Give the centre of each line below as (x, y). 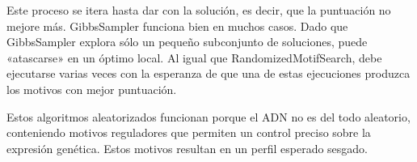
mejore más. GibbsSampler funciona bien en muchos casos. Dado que (177, 26)
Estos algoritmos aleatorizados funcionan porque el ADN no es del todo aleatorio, (208, 116)
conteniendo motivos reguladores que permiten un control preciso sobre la (189, 132)
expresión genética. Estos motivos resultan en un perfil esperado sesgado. (187, 148)
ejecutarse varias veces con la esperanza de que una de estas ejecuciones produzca (208, 73)
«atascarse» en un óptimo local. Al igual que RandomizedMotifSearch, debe (194, 57)
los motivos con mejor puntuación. (92, 89)
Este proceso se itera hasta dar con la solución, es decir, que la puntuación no (199, 10)
